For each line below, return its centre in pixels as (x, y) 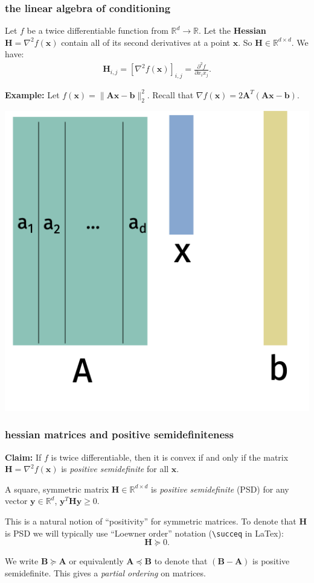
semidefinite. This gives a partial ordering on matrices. (105, 572)
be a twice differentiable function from (98, 30)
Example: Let (32, 94)
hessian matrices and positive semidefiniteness (119, 434)
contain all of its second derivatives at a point (146, 42)
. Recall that (170, 94)
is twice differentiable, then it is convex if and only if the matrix (170, 457)
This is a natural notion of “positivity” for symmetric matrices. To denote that (151, 521)
